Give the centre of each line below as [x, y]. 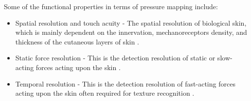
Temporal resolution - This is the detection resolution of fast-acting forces [125, 83]
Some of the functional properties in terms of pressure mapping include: [111, 6]
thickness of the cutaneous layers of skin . [77, 41]
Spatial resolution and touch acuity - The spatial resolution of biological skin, [131, 22]
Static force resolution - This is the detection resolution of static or [115, 58]
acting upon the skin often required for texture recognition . [105, 93]
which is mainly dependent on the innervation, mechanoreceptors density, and [131, 32]
